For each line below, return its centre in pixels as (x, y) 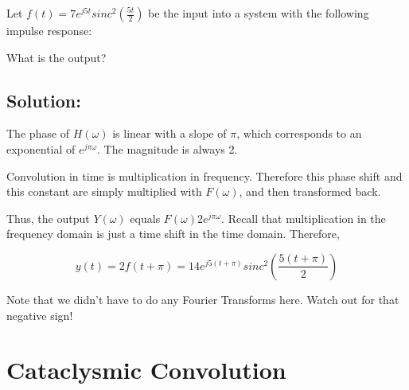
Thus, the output (48, 218)
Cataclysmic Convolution (146, 370)
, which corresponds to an (299, 133)
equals (145, 218)
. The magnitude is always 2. (167, 148)
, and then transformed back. (310, 191)
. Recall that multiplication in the (304, 218)
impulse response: (49, 30)
